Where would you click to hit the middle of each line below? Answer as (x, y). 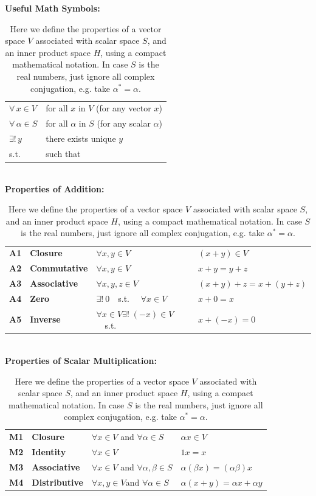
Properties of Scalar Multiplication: (81, 360)
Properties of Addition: (55, 188)
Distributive (57, 482)
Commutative (59, 268)
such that (63, 153)
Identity (49, 451)
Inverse (45, 319)
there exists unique (81, 138)
